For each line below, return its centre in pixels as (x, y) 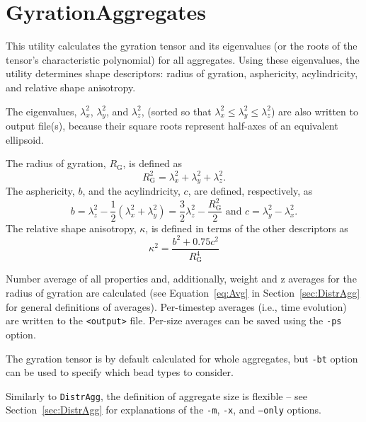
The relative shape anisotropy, (71, 228)
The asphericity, (40, 191)
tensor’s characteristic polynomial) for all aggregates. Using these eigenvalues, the (183, 59)
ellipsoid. (25, 139)
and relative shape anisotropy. (71, 87)
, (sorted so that (176, 111)
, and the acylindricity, (131, 191)
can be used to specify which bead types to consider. (120, 372)
